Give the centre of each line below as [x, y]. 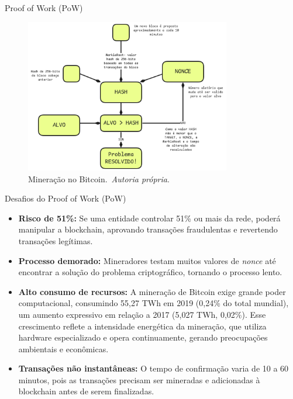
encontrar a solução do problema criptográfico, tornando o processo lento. [150, 272]
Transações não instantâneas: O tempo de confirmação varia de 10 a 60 [154, 368]
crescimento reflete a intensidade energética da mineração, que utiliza [142, 326]
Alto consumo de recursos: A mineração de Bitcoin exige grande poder [152, 291]
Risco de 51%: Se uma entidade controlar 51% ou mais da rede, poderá [149, 218]
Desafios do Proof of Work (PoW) [66, 198]
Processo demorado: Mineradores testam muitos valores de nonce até [147, 260]
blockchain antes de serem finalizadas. [86, 391]
